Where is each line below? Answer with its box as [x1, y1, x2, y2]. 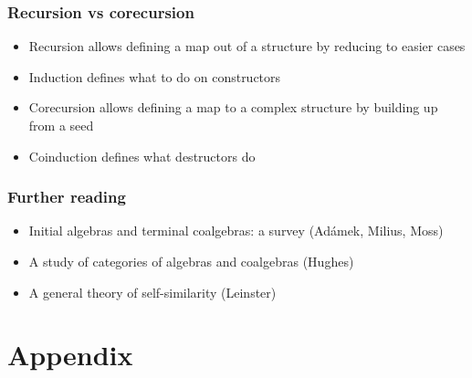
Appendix [7, 336, 133, 373]
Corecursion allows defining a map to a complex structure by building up [28, 98, 438, 117]
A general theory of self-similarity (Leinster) [28, 282, 277, 301]
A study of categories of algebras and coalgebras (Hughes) [28, 252, 354, 270]
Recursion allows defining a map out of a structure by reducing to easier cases [28, 37, 466, 56]
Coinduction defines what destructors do [28, 146, 256, 165]
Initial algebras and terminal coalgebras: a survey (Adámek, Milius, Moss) [28, 221, 444, 240]
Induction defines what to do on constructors [28, 67, 281, 86]
